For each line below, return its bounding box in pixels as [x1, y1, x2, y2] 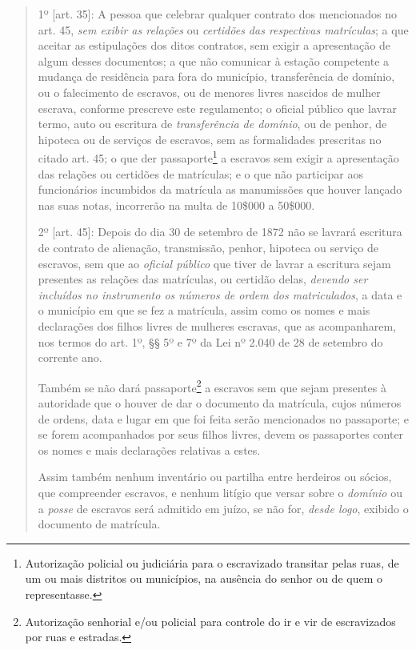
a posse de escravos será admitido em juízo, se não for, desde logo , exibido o [38, 500, 409, 516]
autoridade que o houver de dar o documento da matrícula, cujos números [38, 394, 402, 411]
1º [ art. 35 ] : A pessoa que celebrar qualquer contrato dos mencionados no [38, 6, 397, 22]
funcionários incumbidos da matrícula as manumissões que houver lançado [38, 181, 402, 198]
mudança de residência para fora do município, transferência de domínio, [38, 68, 395, 85]
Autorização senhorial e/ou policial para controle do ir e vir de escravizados [25, 612, 396, 629]
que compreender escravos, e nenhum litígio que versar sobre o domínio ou [38, 483, 402, 500]
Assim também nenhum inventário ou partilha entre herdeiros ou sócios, [38, 468, 392, 485]
